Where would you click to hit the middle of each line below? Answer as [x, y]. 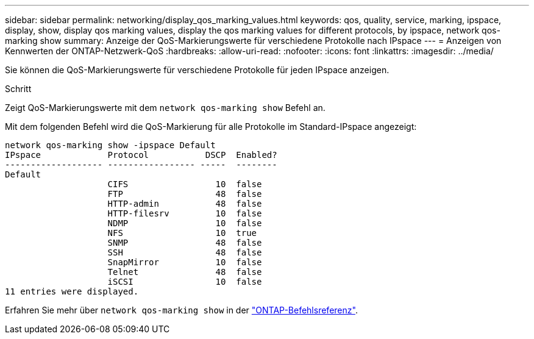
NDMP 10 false [185, 223]
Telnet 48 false [185, 272]
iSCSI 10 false [185, 282]
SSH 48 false [185, 252]
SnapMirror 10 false [185, 262]
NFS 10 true [182, 233]
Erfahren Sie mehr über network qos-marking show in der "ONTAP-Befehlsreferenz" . [181, 310]
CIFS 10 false [185, 184]
